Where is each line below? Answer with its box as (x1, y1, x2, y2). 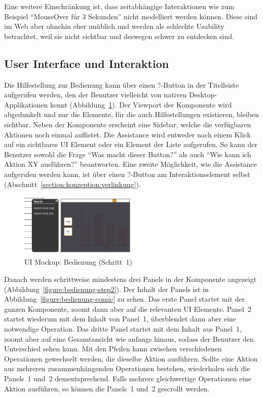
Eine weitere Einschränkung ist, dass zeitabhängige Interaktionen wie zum (4, 1, 235, 11)
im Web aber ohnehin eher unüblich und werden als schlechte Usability (4, 21, 224, 31)
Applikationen (4, 99, 48, 110)
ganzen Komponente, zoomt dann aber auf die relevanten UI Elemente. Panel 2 (4, 303, 251, 314)
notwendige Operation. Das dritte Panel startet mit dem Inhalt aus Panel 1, (4, 323, 242, 334)
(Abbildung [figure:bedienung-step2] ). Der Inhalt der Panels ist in (4, 283, 209, 294)
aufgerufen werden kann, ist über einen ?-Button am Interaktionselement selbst (4, 168, 250, 179)
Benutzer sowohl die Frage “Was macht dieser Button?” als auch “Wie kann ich (4, 149, 251, 159)
